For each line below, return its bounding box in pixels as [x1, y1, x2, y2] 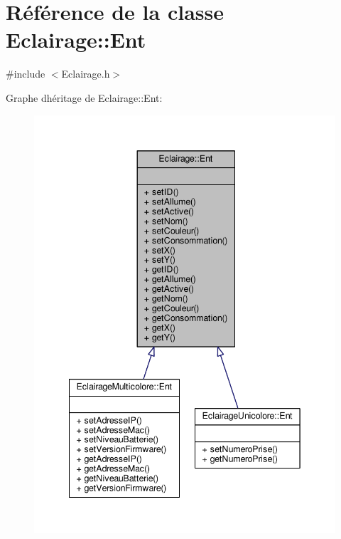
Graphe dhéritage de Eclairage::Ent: [6, 90, 163, 105]
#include [6, 66, 45, 81]
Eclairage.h [61, 66, 110, 81]
